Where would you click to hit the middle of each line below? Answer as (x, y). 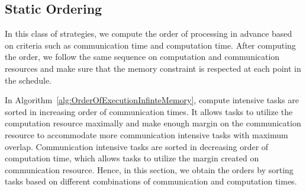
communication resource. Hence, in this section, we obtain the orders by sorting (149, 169)
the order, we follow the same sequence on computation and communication (142, 57)
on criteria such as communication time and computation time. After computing (150, 45)
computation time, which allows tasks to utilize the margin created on (132, 158)
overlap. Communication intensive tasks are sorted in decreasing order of (137, 146)
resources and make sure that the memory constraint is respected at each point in (153, 68)
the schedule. (28, 80)
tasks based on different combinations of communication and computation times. (151, 181)
